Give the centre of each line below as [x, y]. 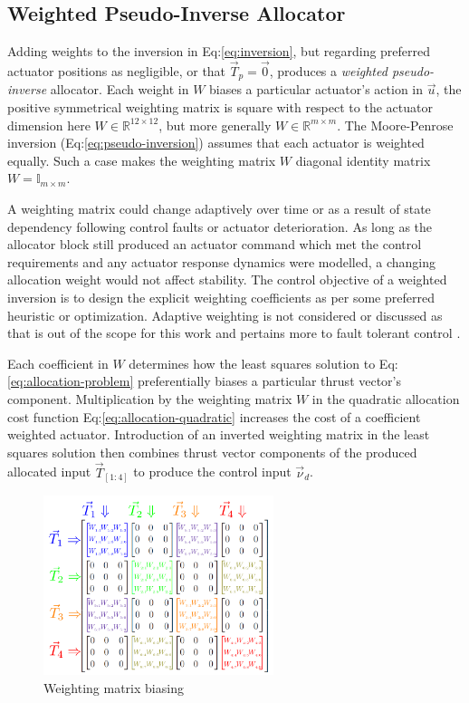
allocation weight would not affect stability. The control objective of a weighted [227, 279]
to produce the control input [212, 472]
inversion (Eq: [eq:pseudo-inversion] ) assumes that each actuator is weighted [216, 143]
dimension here [49, 125]
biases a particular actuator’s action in [316, 89]
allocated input [49, 472]
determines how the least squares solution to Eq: [263, 363]
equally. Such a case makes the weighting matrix [142, 160]
